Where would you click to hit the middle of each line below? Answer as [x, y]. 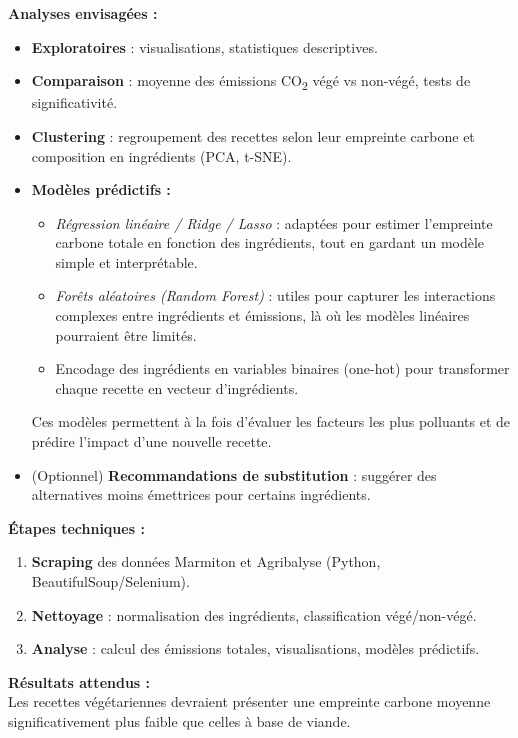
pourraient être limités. [126, 334]
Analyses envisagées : [83, 13]
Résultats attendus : [79, 681]
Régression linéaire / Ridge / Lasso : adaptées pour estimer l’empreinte [274, 222]
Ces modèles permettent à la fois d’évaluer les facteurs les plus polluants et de [271, 421]
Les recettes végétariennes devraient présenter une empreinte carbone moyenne [249, 701]
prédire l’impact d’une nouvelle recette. [151, 441]
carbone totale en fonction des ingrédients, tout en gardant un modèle [270, 242]
